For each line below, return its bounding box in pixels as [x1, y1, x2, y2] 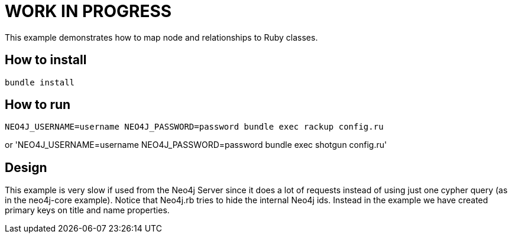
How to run [5, 97, 71, 113]
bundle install [5, 77, 75, 87]
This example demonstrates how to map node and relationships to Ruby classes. [5, 32, 318, 42]
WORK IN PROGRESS [5, 1, 172, 21]
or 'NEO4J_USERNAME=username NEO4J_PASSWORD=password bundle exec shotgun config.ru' [5, 140, 387, 150]
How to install [5, 52, 87, 68]
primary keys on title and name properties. [5, 205, 170, 216]
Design [5, 160, 47, 175]
